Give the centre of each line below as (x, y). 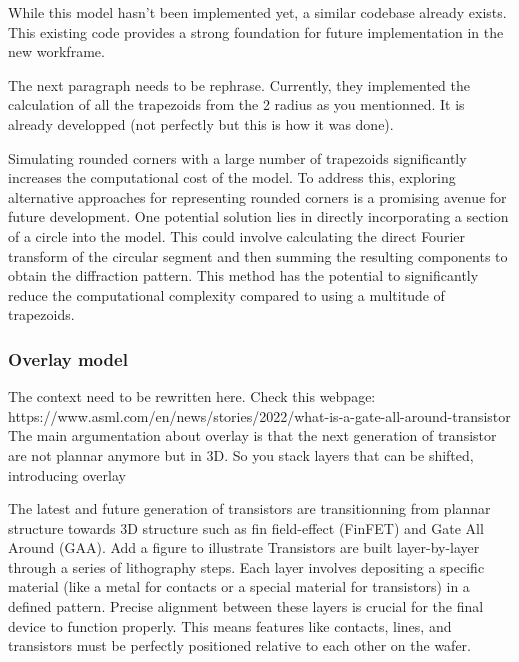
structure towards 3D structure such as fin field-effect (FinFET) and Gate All (246, 527)
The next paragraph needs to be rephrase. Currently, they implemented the (239, 84)
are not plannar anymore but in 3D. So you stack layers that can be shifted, (241, 454)
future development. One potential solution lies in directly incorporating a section (258, 216)
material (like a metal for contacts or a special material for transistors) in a (239, 586)
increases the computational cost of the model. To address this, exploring (232, 177)
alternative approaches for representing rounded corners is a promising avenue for (257, 196)
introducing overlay (67, 474)
